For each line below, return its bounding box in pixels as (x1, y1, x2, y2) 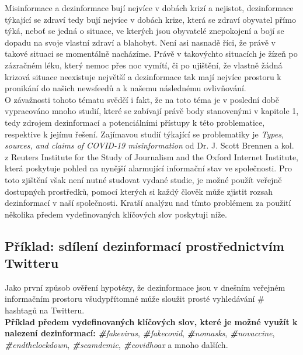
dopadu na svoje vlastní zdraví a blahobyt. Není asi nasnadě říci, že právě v (5, 36, 276, 48)
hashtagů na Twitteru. (5, 304, 85, 316)
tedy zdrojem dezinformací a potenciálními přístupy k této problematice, (5, 116, 265, 128)
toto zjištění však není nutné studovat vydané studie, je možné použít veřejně (5, 173, 282, 185)
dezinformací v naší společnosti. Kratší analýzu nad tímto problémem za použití (5, 197, 291, 209)
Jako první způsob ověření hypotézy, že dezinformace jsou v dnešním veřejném (5, 281, 285, 293)
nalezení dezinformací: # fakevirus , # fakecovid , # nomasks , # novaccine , (5, 327, 275, 339)
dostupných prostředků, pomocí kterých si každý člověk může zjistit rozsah (5, 185, 273, 197)
